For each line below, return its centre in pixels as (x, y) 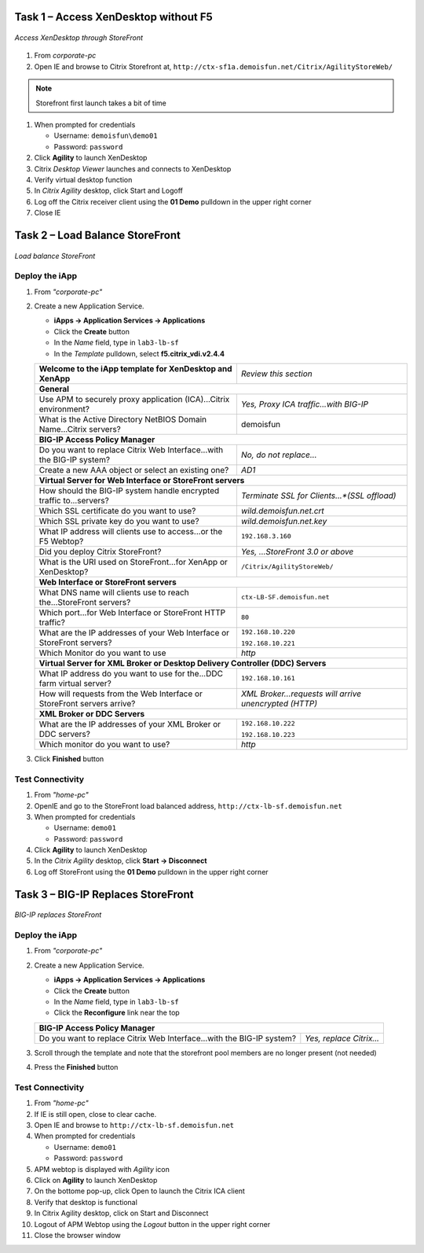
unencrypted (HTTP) (279, 703)
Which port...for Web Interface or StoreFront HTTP (132, 612)
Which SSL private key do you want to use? (119, 521)
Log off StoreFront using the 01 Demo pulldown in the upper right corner (151, 872)
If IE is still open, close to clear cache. (95, 1114)
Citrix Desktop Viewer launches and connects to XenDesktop (133, 168)
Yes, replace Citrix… (342, 1038)
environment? (64, 409)
